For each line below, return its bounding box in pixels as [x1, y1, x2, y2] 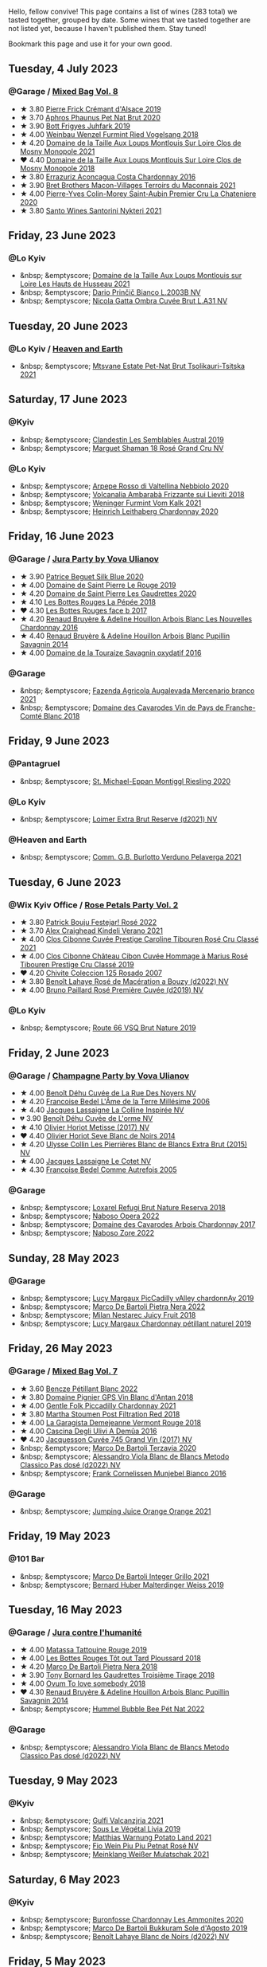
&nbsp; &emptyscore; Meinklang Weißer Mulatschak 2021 [19, 1850, 209, 1859]
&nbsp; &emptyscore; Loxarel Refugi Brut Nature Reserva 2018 [19, 1203, 226, 1213]
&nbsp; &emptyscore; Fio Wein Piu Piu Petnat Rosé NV [19, 1841, 199, 1851]
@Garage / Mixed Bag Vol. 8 [8, 86, 118, 97]
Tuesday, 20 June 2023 [8, 319, 129, 333]
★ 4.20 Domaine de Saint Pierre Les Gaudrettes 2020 [19, 589, 197, 598]
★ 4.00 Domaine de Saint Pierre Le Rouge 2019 [19, 580, 176, 590]
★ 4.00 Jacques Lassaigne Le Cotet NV [19, 1156, 152, 1166]
